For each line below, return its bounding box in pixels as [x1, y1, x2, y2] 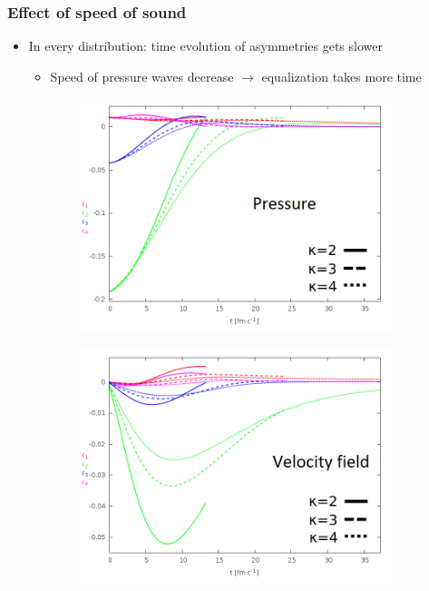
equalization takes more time [261, 66, 422, 85]
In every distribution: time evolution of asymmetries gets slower [28, 36, 383, 55]
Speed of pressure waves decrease [50, 66, 234, 85]
